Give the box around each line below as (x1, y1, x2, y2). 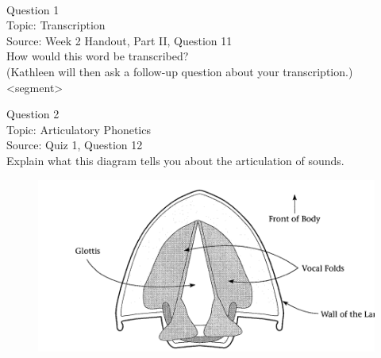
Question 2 (6, 106, 60, 122)
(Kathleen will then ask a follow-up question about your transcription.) (6, 63, 353, 79)
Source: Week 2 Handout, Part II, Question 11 (6, 32, 233, 48)
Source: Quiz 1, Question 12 (6, 137, 143, 153)
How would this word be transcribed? (6, 48, 189, 64)
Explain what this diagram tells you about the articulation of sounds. (6, 152, 344, 168)
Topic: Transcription (6, 17, 106, 33)
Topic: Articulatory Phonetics (6, 121, 151, 137)
